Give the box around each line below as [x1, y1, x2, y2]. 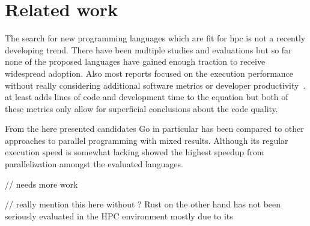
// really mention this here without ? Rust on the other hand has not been [5, 198, 281, 210]
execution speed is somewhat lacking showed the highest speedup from [5, 146, 264, 158]
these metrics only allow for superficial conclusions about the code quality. [5, 102, 278, 114]
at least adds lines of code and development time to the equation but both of [5, 91, 288, 103]
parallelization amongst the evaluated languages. [5, 158, 183, 170]
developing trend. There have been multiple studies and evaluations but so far [5, 43, 292, 56]
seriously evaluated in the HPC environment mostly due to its [5, 209, 233, 222]
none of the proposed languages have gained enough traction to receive [5, 55, 266, 68]
